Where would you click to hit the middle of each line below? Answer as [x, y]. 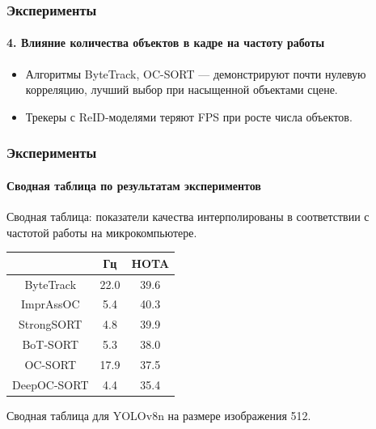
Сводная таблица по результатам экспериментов [134, 185]
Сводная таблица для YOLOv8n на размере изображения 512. [159, 415]
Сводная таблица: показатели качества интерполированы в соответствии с [188, 217]
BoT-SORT [51, 344]
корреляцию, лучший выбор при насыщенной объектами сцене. [182, 89]
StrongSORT [51, 324]
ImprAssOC [50, 304]
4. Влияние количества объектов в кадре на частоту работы [166, 42]
